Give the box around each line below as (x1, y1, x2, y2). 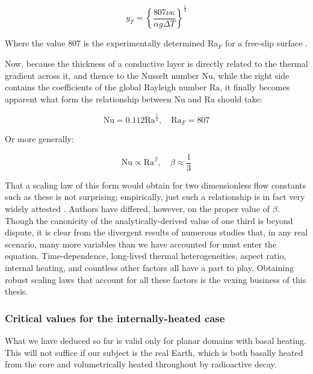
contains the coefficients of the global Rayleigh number (5, 81, 207, 93)
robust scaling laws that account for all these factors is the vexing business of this (5, 273, 306, 285)
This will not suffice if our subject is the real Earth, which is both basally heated (5, 346, 303, 358)
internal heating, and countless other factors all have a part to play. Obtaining (5, 261, 294, 273)
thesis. (5, 285, 28, 298)
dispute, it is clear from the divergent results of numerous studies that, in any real (5, 226, 308, 238)
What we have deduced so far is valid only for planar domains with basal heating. (5, 334, 306, 346)
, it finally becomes (220, 81, 290, 93)
